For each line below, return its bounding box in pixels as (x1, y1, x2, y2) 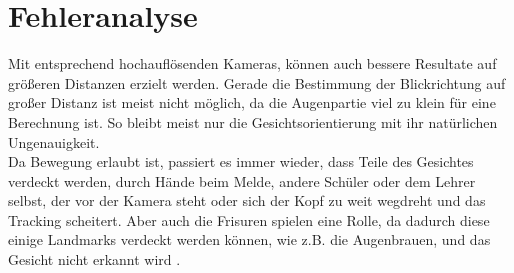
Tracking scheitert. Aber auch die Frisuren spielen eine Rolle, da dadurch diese (8, 209, 490, 230)
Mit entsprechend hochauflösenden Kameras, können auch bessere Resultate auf (8, 53, 497, 74)
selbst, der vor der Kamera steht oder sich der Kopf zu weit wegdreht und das (8, 190, 486, 211)
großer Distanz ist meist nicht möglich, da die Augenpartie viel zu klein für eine (8, 92, 496, 113)
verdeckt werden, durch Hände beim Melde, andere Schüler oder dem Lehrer (8, 170, 476, 191)
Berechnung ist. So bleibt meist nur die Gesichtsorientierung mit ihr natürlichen (8, 111, 498, 132)
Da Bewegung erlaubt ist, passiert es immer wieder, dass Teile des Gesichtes (8, 151, 474, 172)
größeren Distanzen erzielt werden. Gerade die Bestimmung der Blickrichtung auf (8, 72, 506, 93)
